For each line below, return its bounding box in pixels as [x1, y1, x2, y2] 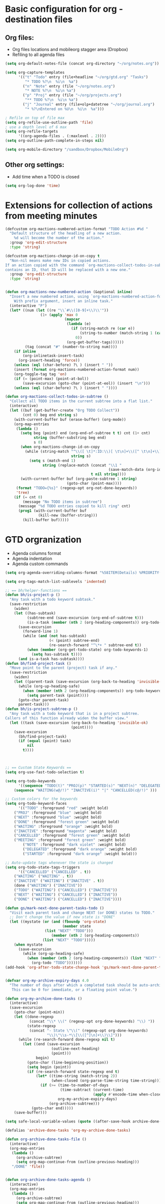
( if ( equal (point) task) [18, 739, 71, 743]
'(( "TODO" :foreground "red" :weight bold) [18, 806, 109, 811]
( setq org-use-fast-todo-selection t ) [5, 769, 84, 774]
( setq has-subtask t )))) [31, 652, 82, 657]
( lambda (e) [66, 322, 91, 327]
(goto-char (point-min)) [14, 1010, 65, 1015]
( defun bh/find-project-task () [5, 661, 71, 666]
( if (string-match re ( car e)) [71, 326, 135, 331]
